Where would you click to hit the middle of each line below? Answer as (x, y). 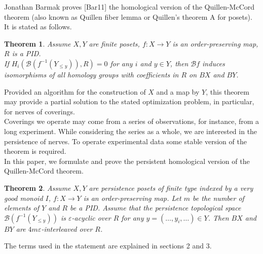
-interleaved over (67, 228)
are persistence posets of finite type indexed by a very (171, 187)
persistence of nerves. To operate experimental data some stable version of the (125, 141)
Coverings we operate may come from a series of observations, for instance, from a (132, 121)
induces (214, 63)
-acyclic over (91, 217)
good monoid (24, 198)
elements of (22, 208)
